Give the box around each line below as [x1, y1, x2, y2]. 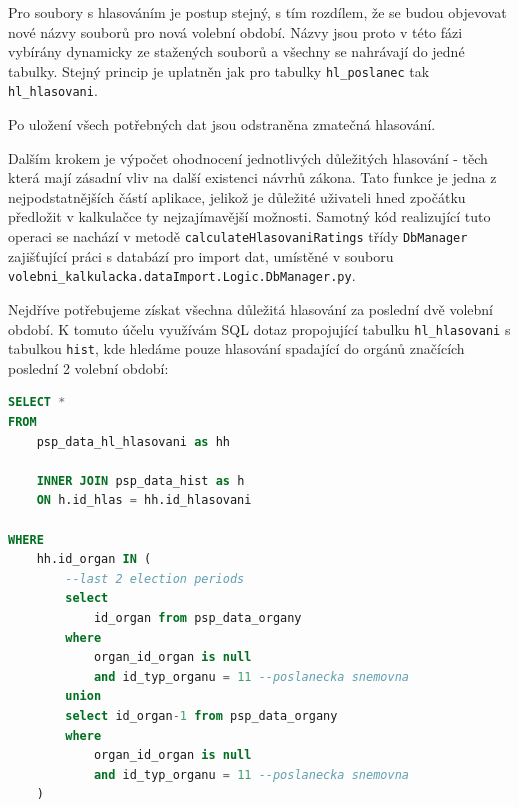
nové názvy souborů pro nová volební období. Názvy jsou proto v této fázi [8, 21, 463, 42]
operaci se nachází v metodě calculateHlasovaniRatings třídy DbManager [8, 226, 468, 247]
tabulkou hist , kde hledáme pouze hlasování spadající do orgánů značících [8, 338, 465, 359]
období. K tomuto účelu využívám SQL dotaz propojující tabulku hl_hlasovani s [8, 318, 511, 339]
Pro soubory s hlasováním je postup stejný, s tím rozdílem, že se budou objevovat [8, 2, 507, 22]
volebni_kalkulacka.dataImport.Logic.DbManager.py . [8, 265, 356, 286]
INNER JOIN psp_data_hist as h [36, 473, 245, 488]
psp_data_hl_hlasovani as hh [36, 434, 230, 449]
